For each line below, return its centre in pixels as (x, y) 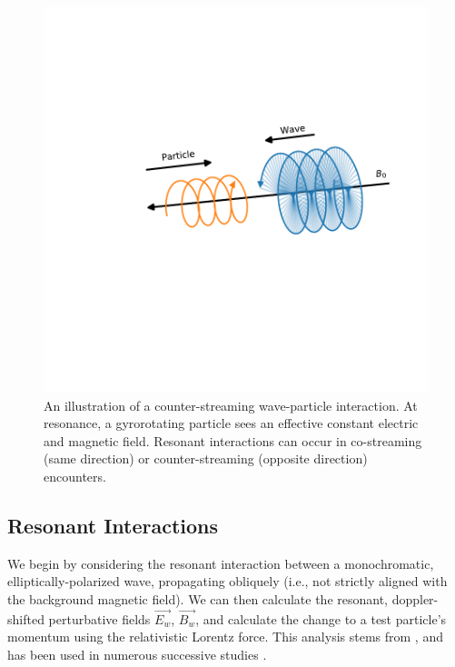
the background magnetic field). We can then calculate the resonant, (198, 598)
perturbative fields (99, 618)
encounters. (75, 476)
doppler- (415, 598)
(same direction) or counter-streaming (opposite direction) (206, 458)
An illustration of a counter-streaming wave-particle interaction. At (231, 405)
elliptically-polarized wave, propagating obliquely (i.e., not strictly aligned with (227, 581)
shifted (26, 618)
